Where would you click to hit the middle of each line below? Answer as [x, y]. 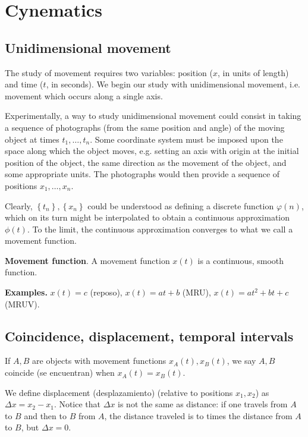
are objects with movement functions [99, 361]
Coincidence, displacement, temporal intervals [149, 336]
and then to [45, 415]
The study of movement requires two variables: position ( [109, 72]
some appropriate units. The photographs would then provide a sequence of [142, 174]
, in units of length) [253, 72]
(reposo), [106, 292]
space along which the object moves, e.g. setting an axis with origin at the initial [152, 151]
